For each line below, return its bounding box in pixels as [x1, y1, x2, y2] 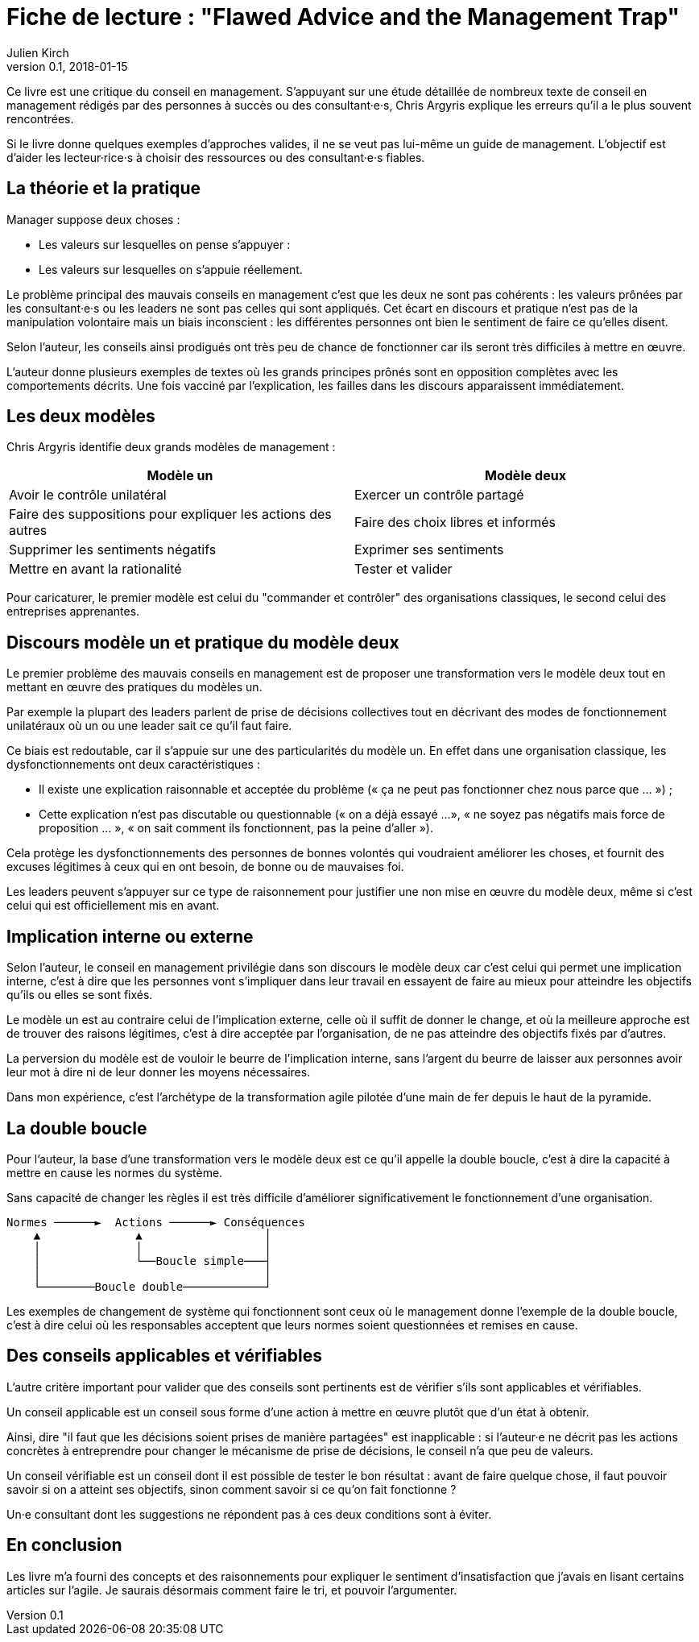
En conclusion [6, 1535, 122, 1556]
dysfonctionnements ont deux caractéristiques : [6, 757, 260, 772]
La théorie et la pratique [6, 178, 201, 199]
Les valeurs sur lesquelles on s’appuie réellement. [39, 262, 303, 276]
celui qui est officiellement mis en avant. [6, 898, 220, 913]
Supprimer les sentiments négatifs [9, 541, 217, 558]
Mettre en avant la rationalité [9, 561, 182, 578]
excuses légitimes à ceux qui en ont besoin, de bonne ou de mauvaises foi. [6, 860, 404, 874]
